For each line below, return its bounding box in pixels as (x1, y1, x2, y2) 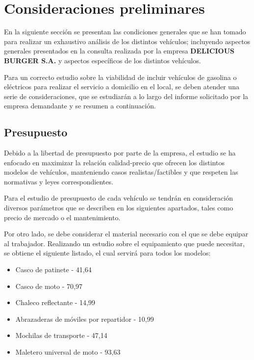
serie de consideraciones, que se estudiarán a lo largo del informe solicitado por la (4, 91, 249, 101)
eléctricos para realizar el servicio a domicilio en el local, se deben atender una (4, 81, 239, 92)
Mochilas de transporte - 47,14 (15, 330, 107, 340)
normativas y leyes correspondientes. (4, 176, 113, 186)
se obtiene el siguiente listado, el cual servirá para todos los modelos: (4, 248, 211, 258)
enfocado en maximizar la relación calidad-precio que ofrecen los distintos (4, 157, 225, 167)
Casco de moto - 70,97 (15, 281, 82, 291)
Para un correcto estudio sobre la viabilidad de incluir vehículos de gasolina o (4, 72, 237, 82)
